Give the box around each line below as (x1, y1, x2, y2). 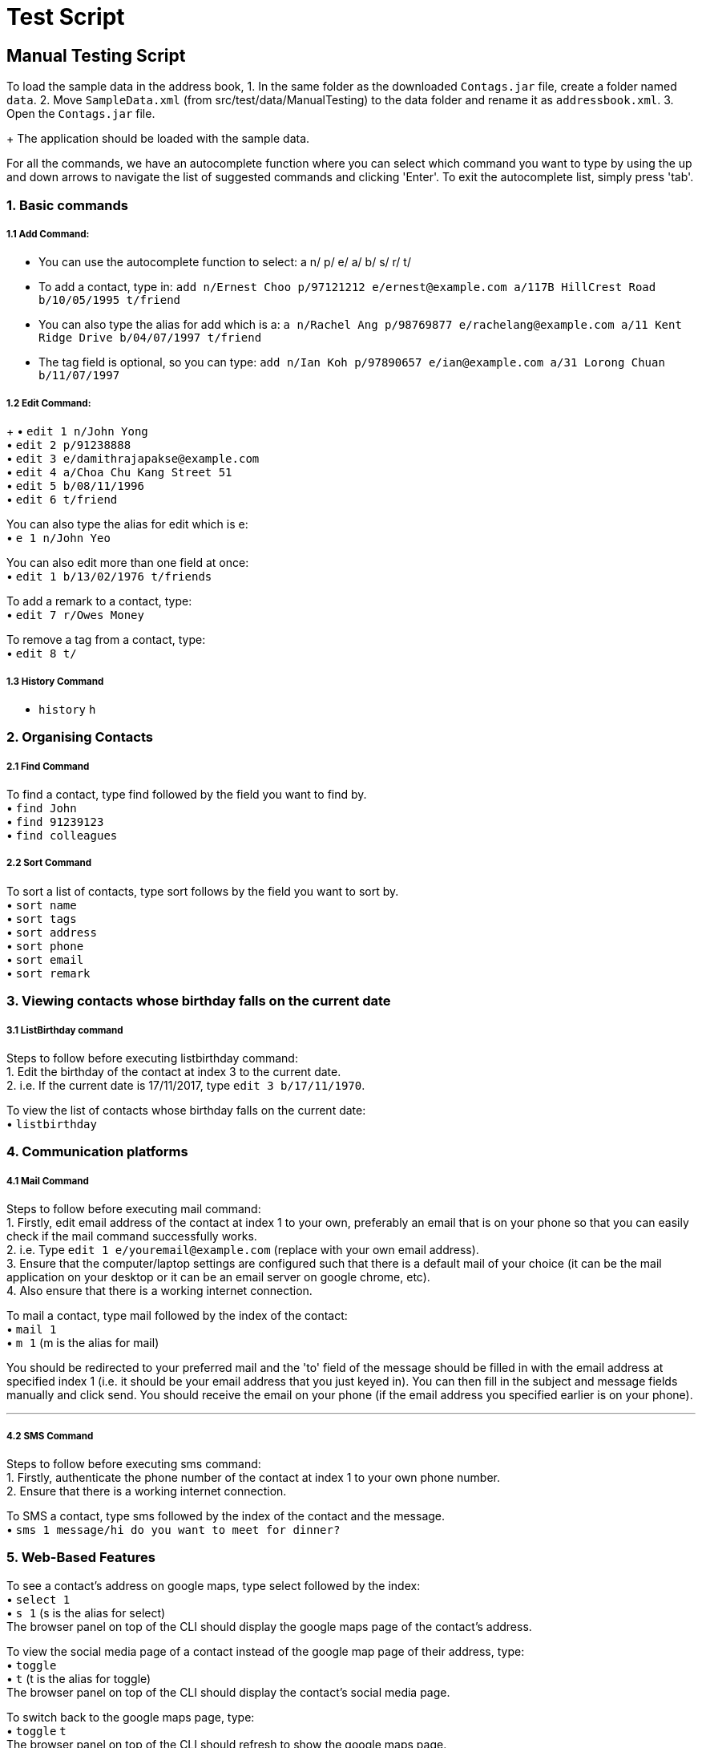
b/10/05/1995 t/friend (38, 293, 181, 307)
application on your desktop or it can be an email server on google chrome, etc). (6, 1270, 430, 1285)
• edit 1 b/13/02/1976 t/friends (6, 569, 212, 584)
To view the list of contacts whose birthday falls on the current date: (6, 1103, 366, 1117)
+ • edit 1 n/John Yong (6, 424, 148, 439)
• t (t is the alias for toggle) (6, 1671, 151, 1685)
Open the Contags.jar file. (6, 107, 155, 121)
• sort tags (6, 911, 77, 925)
